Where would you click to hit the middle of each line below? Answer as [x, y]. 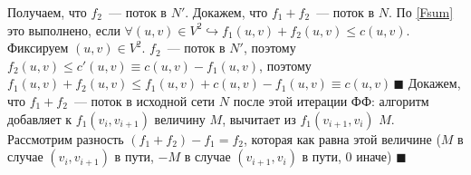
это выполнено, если [64, 29]
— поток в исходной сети [144, 100]
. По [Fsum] [421, 12]
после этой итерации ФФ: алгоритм [331, 100]
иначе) [374, 156]
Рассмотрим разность [66, 138]
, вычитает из [259, 118]
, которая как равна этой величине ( [342, 138]
